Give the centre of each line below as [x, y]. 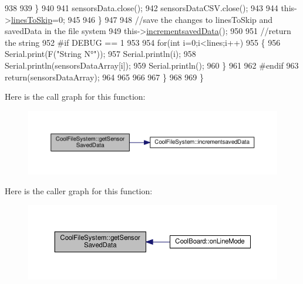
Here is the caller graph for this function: [79, 190]
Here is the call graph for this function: [75, 97]
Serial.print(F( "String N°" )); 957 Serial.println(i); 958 [100, 54]
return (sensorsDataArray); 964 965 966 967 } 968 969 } [104, 77]
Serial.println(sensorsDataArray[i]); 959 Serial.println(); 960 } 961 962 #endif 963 [152, 65]
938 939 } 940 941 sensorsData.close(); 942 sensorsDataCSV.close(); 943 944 [142, 8]
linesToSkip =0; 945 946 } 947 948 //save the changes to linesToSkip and [142, 19]
